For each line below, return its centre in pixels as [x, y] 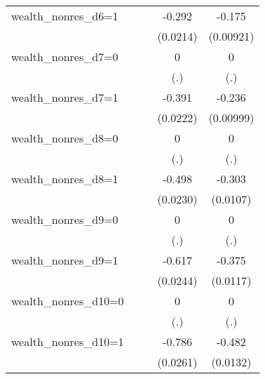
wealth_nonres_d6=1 [65, 16]
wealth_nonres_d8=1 [65, 179]
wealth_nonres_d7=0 [65, 56]
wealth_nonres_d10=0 [68, 301]
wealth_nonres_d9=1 [65, 260]
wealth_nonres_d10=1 [68, 341]
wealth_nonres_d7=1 [65, 97]
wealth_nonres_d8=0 [65, 138]
